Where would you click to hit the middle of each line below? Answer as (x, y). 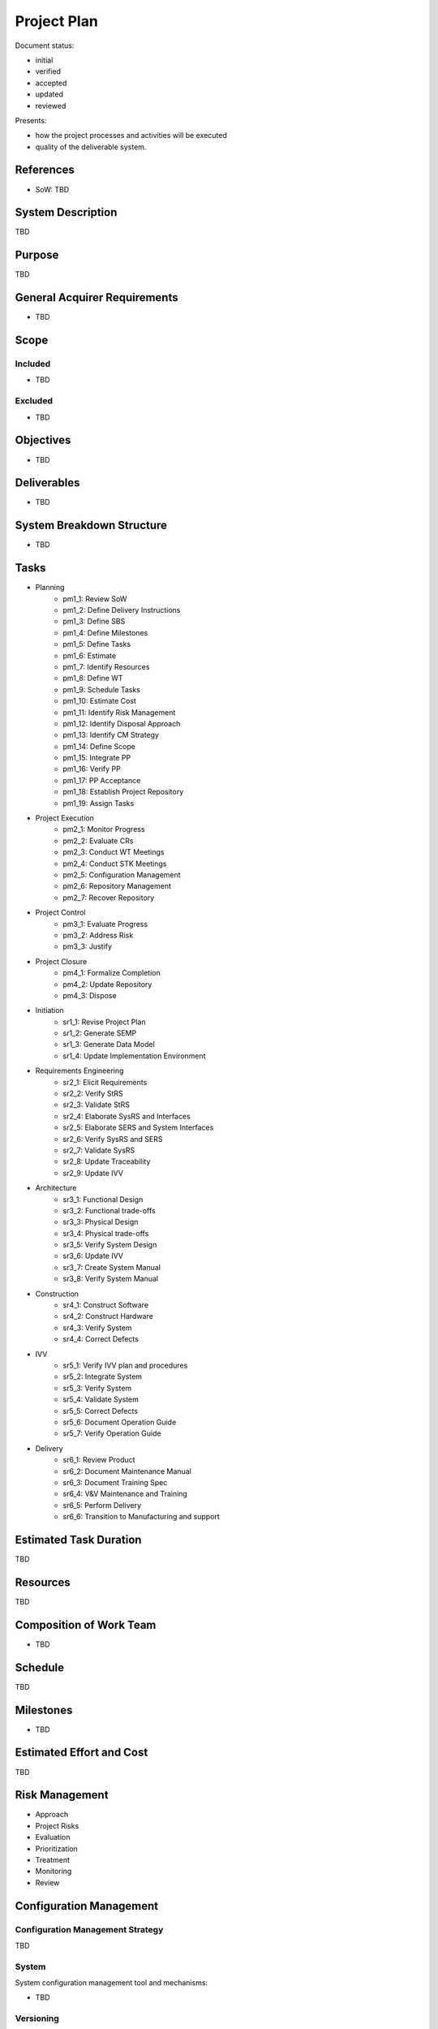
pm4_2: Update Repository (107, 984)
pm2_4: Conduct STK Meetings (115, 864)
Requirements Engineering (79, 1071)
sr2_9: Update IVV (93, 1173)
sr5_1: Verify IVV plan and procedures (125, 1365)
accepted (51, 83)
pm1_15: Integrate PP (97, 758)
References (45, 170)
